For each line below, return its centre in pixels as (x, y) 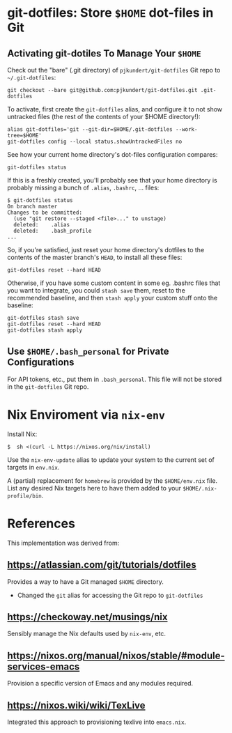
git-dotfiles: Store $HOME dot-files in (110, 13)
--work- (186, 130)
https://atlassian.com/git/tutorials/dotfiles (102, 565)
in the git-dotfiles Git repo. (48, 386)
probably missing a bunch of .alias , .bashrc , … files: (83, 187)
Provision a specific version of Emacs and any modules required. (100, 684)
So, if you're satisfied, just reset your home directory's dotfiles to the (106, 250)
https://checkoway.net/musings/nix (87, 617)
